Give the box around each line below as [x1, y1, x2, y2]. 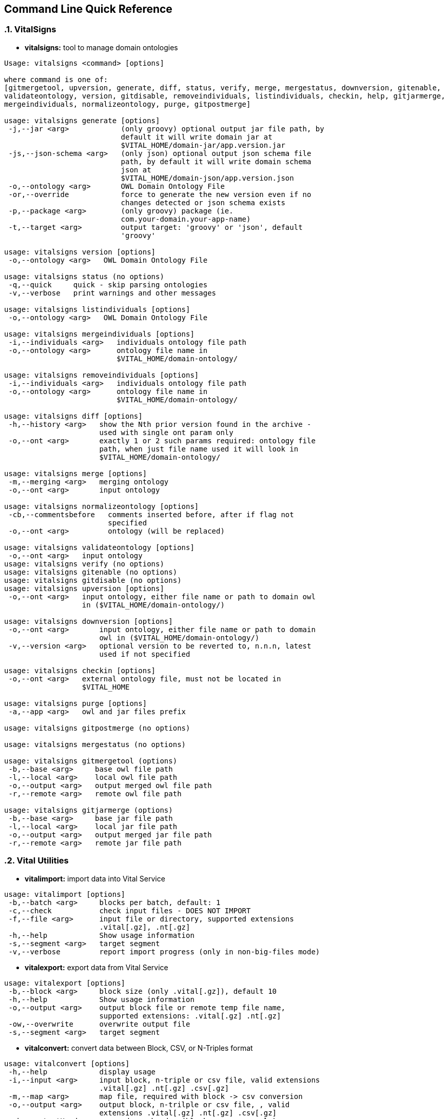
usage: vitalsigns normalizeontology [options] [4, 502, 199, 511]
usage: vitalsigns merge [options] [4, 469, 147, 478]
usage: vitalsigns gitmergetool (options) [4, 756, 178, 765]
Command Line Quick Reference [4, 3, 172, 15]
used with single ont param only [99, 428, 233, 437]
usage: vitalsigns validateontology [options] [4, 543, 194, 552]
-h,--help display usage [8, 1067, 156, 1076]
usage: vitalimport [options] [4, 890, 126, 898]
